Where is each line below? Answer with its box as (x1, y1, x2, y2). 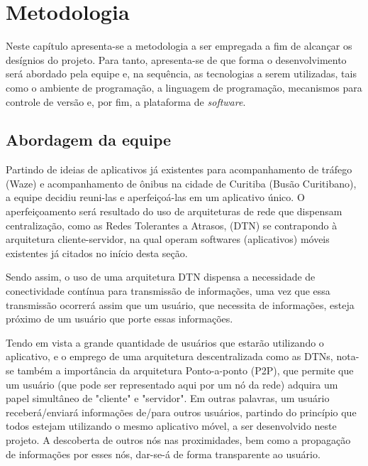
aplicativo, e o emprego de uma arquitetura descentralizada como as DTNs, (6, 349, 333, 364)
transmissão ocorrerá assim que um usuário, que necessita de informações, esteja (6, 297, 355, 312)
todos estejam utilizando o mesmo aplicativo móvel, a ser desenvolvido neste (6, 418, 337, 433)
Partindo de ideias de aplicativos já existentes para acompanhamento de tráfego (6, 162, 352, 177)
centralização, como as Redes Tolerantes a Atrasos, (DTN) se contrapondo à (6, 217, 338, 232)
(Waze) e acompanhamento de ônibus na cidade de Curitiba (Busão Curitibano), (6, 175, 357, 190)
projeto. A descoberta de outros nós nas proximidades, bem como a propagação (6, 432, 351, 447)
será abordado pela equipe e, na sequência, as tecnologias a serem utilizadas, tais (6, 66, 357, 81)
